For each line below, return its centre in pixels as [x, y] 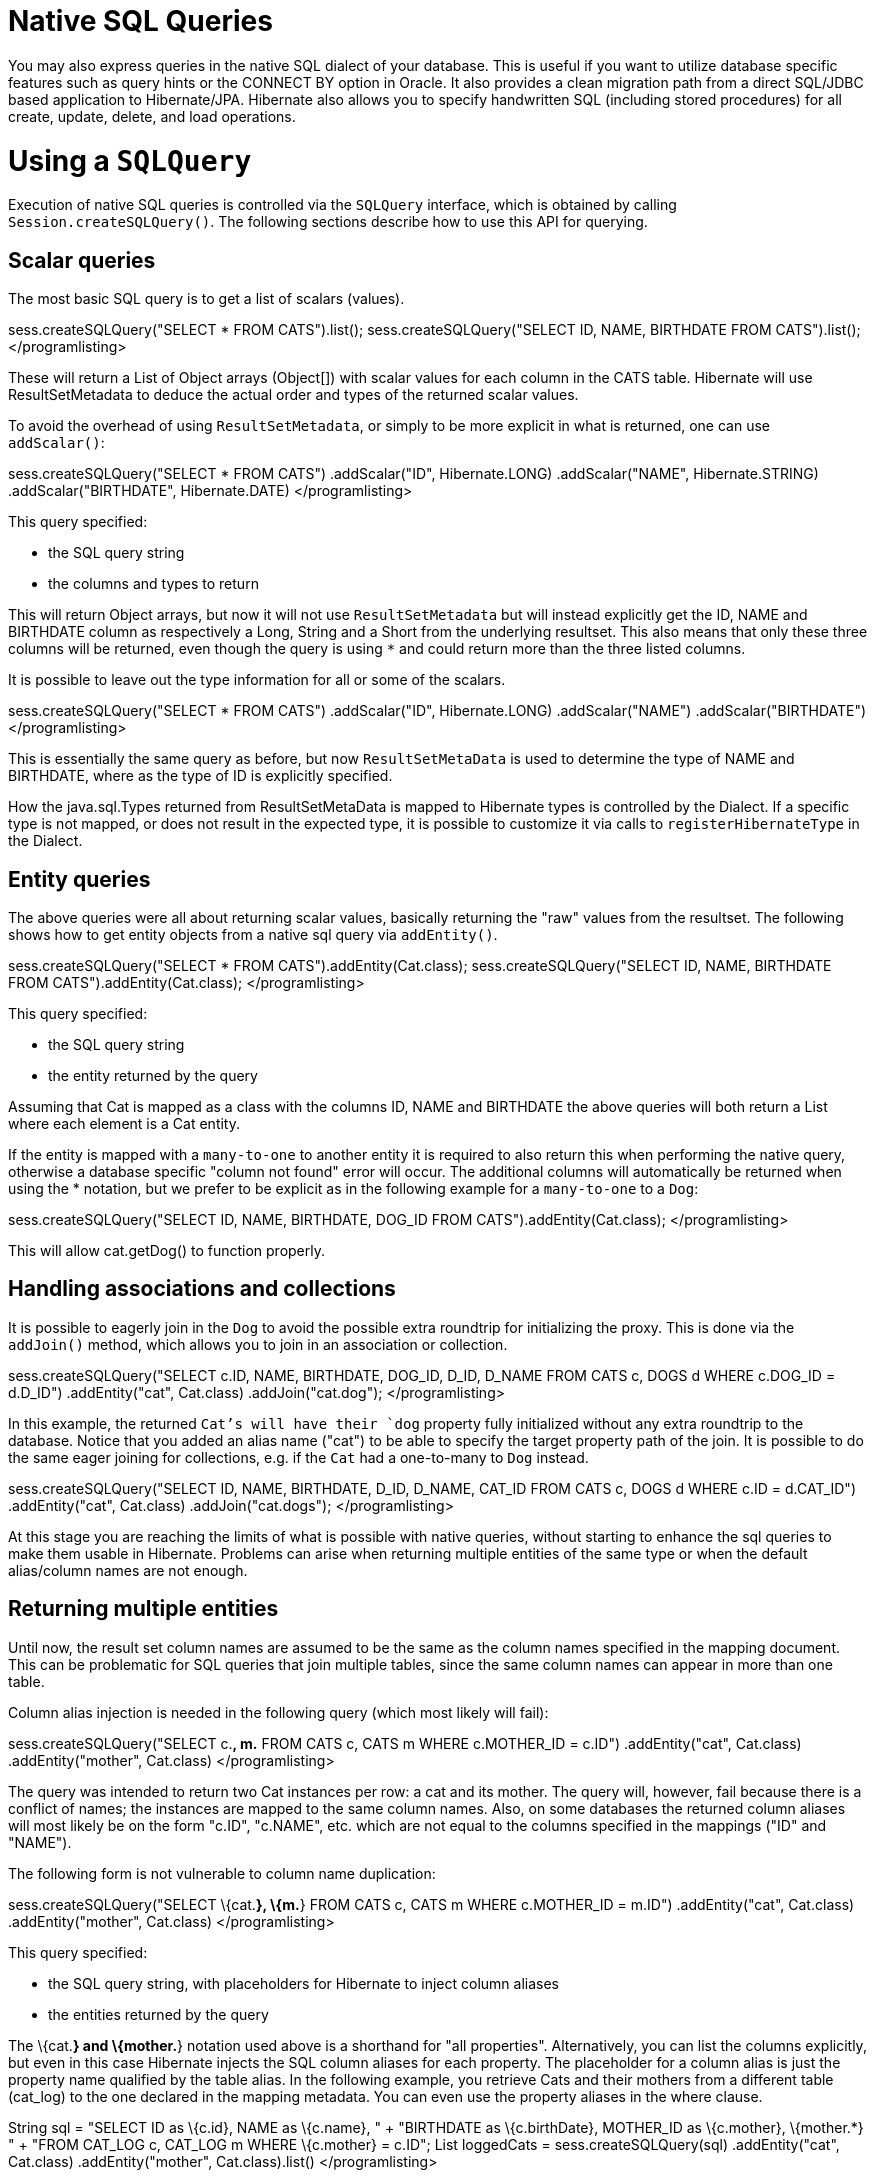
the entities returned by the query [158, 2014]
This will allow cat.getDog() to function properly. [167, 1250]
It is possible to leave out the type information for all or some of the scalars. [257, 680]
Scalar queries [82, 260]
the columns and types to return [153, 584]
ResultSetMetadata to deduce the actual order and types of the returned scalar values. [293, 395]
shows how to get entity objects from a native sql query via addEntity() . [253, 934]
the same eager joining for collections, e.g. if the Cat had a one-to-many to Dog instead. [298, 1457]
